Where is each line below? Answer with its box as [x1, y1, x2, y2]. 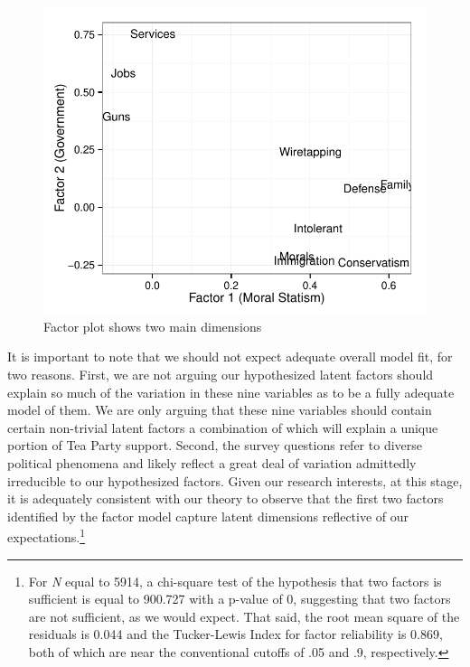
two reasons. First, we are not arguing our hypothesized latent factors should [7, 364, 434, 383]
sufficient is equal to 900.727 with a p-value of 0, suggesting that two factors [28, 589, 451, 608]
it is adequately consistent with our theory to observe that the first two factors [7, 489, 444, 508]
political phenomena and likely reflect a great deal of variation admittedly [7, 453, 417, 472]
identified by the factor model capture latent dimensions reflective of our [7, 506, 409, 525]
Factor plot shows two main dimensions [43, 316, 262, 335]
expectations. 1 [7, 525, 86, 546]
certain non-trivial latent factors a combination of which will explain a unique [7, 418, 438, 437]
